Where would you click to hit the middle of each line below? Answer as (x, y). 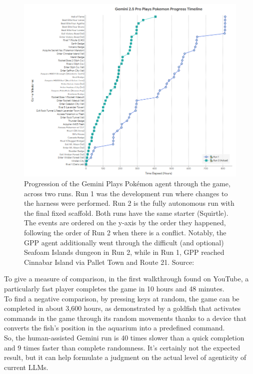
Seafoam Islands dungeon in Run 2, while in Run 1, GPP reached (124, 252)
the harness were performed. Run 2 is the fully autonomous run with (129, 203)
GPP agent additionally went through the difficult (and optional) (124, 242)
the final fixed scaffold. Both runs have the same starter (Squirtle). (126, 213)
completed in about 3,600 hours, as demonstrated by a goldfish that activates (122, 308)
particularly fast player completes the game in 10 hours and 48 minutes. (114, 289)
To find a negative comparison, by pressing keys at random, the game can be (122, 298)
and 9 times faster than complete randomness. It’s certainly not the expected (122, 347)
